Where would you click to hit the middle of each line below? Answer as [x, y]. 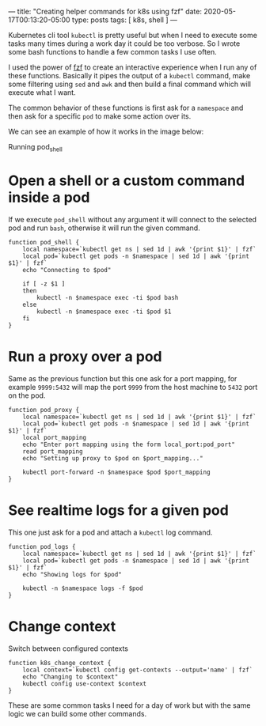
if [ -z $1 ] [44, 284]
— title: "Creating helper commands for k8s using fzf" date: [105, 11]
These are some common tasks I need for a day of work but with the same [129, 705]
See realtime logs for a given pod [119, 510]
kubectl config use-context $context [85, 683]
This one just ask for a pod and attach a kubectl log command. [110, 532]
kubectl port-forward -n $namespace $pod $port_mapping [117, 472]
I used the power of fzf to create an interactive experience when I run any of [133, 67]
